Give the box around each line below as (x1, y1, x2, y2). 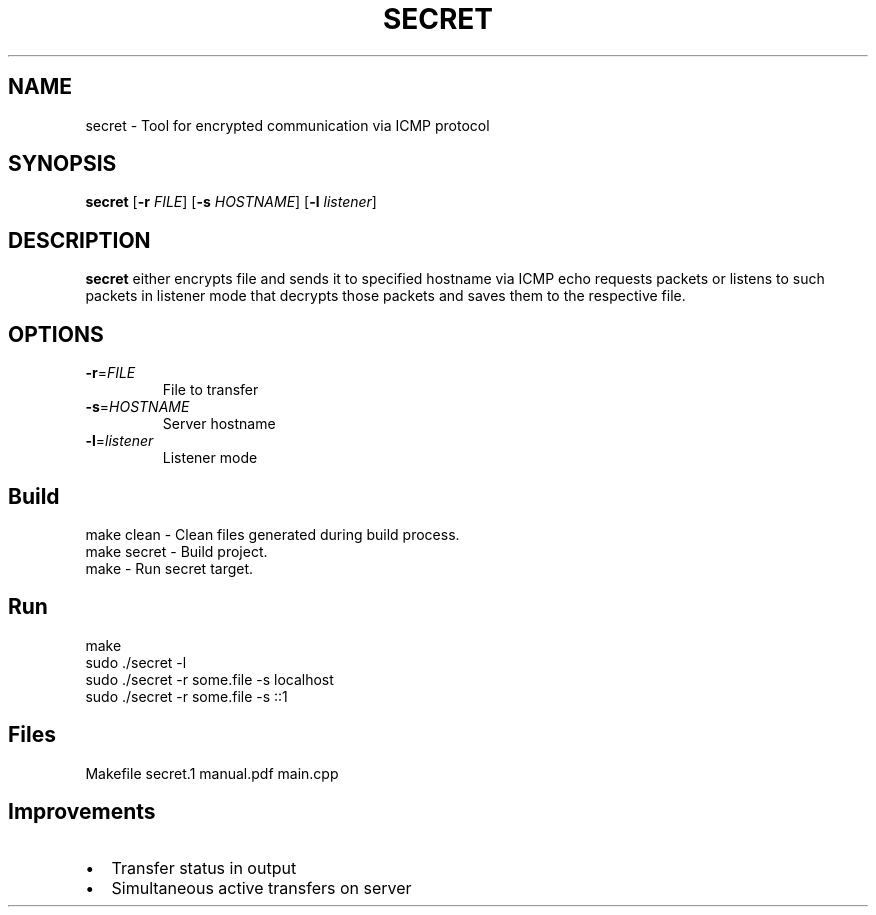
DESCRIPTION (8, 227, 151, 253)
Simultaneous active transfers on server (111, 877, 412, 898)
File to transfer (162, 381, 259, 399)
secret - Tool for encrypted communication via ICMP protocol (85, 116, 490, 134)
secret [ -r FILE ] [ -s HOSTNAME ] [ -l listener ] (85, 193, 377, 211)
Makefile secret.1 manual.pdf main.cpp (85, 764, 339, 782)
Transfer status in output (111, 857, 297, 878)
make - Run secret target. (85, 559, 254, 577)
